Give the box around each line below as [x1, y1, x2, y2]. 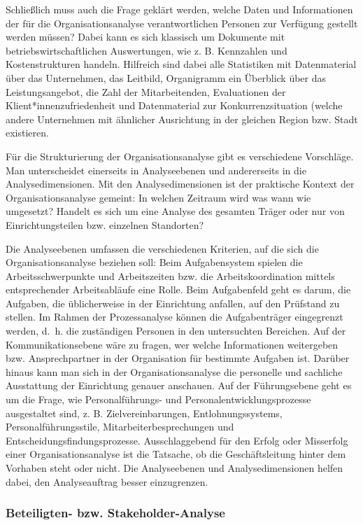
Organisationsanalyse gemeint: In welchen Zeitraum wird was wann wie [6, 190, 311, 204]
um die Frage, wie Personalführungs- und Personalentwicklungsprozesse [6, 392, 311, 407]
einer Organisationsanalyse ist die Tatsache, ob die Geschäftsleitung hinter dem [6, 447, 346, 461]
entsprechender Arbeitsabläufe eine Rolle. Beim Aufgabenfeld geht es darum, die [6, 282, 351, 297]
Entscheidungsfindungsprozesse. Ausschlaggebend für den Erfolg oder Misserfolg [6, 433, 348, 447]
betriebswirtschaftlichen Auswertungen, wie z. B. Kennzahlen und [6, 43, 287, 57]
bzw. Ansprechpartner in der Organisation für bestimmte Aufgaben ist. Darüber [6, 351, 350, 365]
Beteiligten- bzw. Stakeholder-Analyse [6, 504, 225, 521]
